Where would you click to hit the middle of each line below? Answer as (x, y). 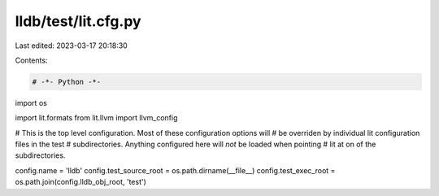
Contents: (31, 60)
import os (31, 102)
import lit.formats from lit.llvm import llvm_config (96, 118)
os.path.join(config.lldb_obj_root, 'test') (80, 182)
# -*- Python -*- (67, 82)
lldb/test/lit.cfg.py (78, 21)
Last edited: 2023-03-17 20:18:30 (71, 46)
